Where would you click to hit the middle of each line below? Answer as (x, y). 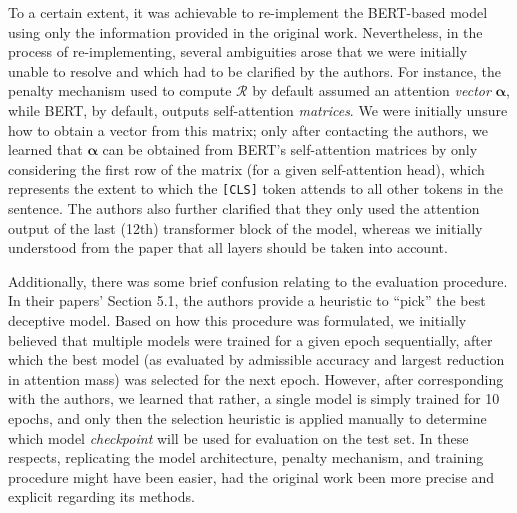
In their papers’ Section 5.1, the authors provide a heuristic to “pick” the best (247, 300)
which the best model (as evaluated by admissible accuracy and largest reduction (256, 359)
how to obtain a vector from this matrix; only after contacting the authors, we (248, 129)
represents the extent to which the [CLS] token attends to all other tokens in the (256, 188)
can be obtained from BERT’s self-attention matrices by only (290, 149)
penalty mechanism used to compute (120, 90)
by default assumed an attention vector (371, 90)
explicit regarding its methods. (101, 496)
